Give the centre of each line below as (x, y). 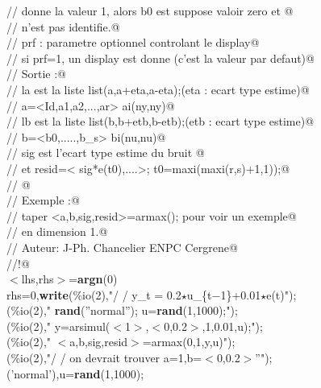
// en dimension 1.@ (57, 231)
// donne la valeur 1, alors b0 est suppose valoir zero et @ (150, 10)
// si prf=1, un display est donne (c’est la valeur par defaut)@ (160, 58)
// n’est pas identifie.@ (63, 26)
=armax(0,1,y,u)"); (189, 342)
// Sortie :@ (36, 74)
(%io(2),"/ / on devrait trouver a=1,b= (104, 358)
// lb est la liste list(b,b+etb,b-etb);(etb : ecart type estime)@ (160, 121)
